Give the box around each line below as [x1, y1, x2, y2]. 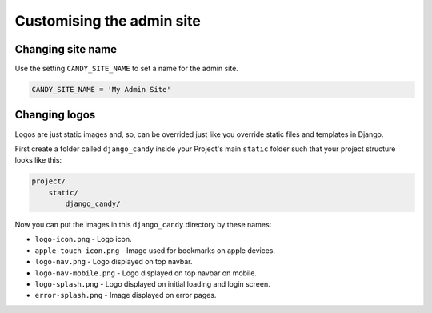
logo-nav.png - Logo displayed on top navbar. [34, 257, 193, 267]
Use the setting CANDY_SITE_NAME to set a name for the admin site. [14, 64, 239, 74]
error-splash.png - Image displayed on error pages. [34, 291, 217, 300]
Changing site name [14, 42, 118, 56]
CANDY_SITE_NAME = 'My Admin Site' [31, 85, 171, 94]
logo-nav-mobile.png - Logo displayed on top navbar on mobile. [34, 268, 258, 278]
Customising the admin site [14, 12, 202, 30]
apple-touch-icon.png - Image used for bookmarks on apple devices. [34, 245, 276, 255]
